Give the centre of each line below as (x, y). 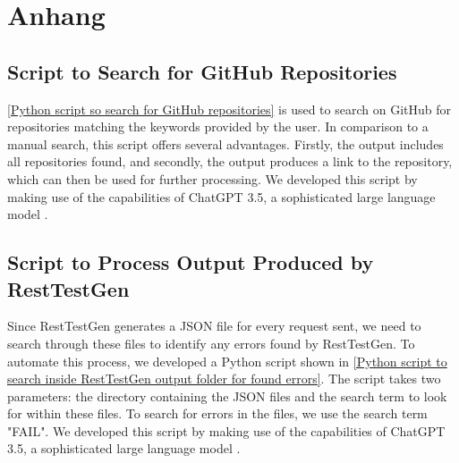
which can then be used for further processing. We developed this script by (212, 178)
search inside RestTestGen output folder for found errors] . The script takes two (224, 379)
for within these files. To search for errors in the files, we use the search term (217, 413)
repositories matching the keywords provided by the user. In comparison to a (218, 126)
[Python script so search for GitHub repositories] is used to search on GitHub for (229, 109)
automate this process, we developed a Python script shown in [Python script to (227, 361)
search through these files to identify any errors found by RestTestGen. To (211, 343)
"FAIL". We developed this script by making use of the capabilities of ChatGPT (226, 430)
